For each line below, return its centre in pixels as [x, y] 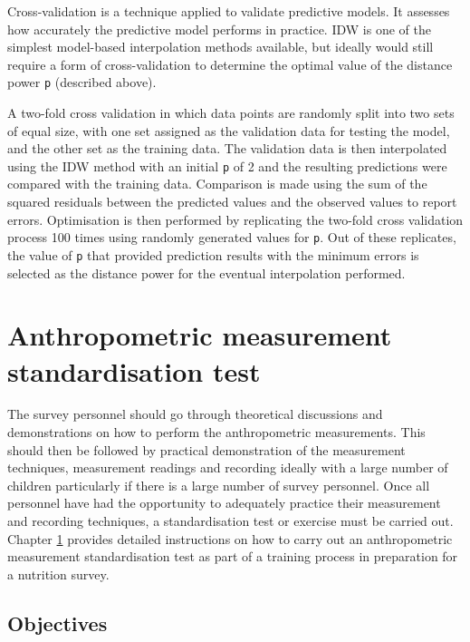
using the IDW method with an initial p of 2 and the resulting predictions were [227, 165]
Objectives [58, 623]
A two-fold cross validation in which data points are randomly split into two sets [231, 113]
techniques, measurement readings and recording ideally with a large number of [228, 467]
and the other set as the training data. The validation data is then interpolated [227, 148]
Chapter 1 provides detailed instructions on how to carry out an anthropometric [230, 538]
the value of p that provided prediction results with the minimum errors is [213, 254]
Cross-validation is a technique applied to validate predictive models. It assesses [229, 11]
